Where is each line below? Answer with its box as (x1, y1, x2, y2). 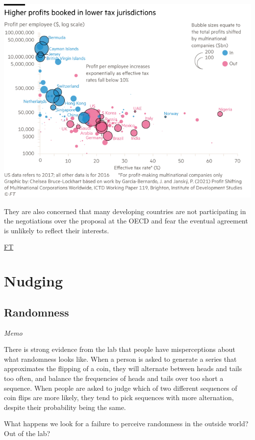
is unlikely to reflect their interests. (4, 225, 109, 235)
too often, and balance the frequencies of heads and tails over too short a (4, 373, 224, 383)
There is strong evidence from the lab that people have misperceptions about (4, 344, 235, 354)
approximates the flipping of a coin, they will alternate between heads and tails (4, 363, 242, 374)
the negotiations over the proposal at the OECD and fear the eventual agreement (4, 216, 248, 226)
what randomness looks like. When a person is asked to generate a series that (4, 353, 237, 364)
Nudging (4, 271, 63, 291)
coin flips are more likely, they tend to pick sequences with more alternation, (4, 392, 234, 403)
